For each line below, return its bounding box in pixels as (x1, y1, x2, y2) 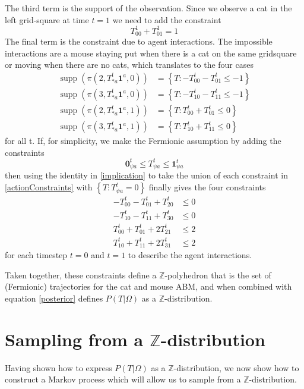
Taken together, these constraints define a (5, 268, 157, 281)
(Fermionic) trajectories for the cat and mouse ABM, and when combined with (5, 280, 292, 293)
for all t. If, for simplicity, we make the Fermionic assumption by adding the (5, 134, 281, 147)
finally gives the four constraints (148, 181, 266, 193)
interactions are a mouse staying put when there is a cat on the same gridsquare (5, 46, 297, 59)
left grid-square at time (5, 13, 89, 26)
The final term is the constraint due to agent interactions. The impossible (5, 35, 273, 48)
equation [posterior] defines (5, 291, 103, 304)
